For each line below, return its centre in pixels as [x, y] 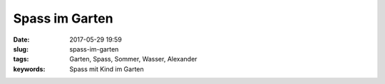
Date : [21, 40]
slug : [21, 49]
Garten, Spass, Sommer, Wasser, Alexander [133, 59]
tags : [21, 59]
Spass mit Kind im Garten [107, 69]
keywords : [29, 69]
